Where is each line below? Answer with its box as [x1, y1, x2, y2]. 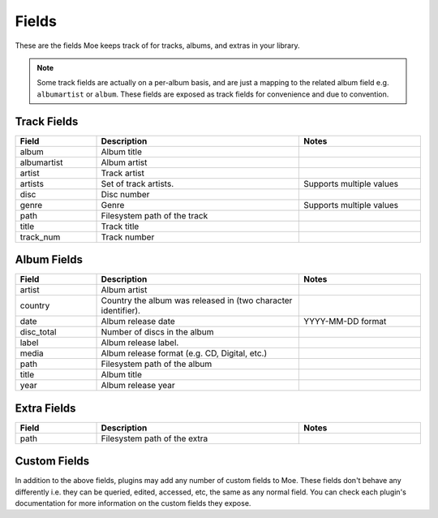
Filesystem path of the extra [101, 433, 208, 444]
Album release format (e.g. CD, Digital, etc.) [101, 347, 268, 359]
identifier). [101, 305, 141, 317]
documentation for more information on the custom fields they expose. [15, 498, 251, 507]
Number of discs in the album [101, 326, 214, 338]
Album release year [101, 380, 176, 391]
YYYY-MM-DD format [303, 316, 387, 327]
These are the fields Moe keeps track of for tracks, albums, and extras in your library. [15, 41, 300, 50]
